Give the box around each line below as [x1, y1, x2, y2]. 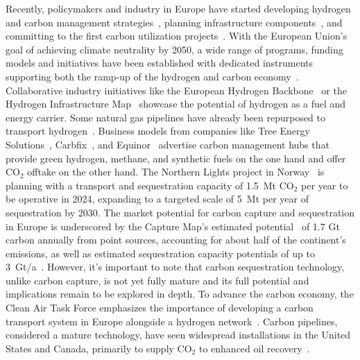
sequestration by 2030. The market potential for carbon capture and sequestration [6, 205, 355, 219]
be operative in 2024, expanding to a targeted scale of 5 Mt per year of [6, 191, 309, 206]
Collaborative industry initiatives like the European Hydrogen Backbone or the [6, 83, 347, 97]
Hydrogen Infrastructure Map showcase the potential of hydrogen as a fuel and [6, 96, 346, 111]
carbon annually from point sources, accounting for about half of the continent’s [6, 232, 346, 247]
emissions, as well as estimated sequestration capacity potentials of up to [6, 246, 315, 260]
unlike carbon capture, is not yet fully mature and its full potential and [6, 273, 309, 287]
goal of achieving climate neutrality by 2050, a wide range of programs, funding [6, 42, 343, 56]
